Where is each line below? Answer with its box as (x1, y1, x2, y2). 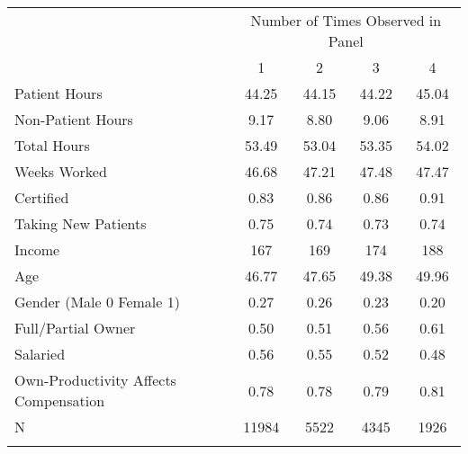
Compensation (14, 390, 105, 411)
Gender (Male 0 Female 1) (14, 291, 180, 312)
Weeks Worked (14, 161, 107, 182)
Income (14, 239, 60, 260)
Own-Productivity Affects (14, 369, 176, 390)
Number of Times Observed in (250, 10, 442, 31)
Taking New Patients (14, 213, 147, 234)
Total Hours (14, 135, 90, 156)
